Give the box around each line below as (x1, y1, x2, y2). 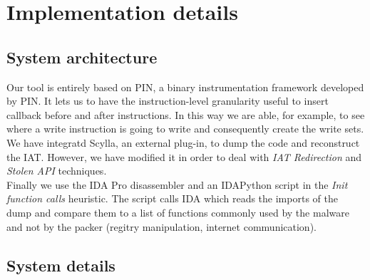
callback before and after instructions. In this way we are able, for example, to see (6, 107, 365, 122)
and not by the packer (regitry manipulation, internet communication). (6, 219, 317, 234)
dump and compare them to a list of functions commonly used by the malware (6, 204, 349, 219)
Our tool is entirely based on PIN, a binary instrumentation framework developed (6, 79, 364, 94)
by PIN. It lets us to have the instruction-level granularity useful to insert (6, 93, 329, 108)
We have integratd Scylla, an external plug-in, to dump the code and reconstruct (6, 135, 360, 150)
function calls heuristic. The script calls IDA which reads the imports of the (6, 191, 338, 206)
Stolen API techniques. (6, 163, 107, 178)
